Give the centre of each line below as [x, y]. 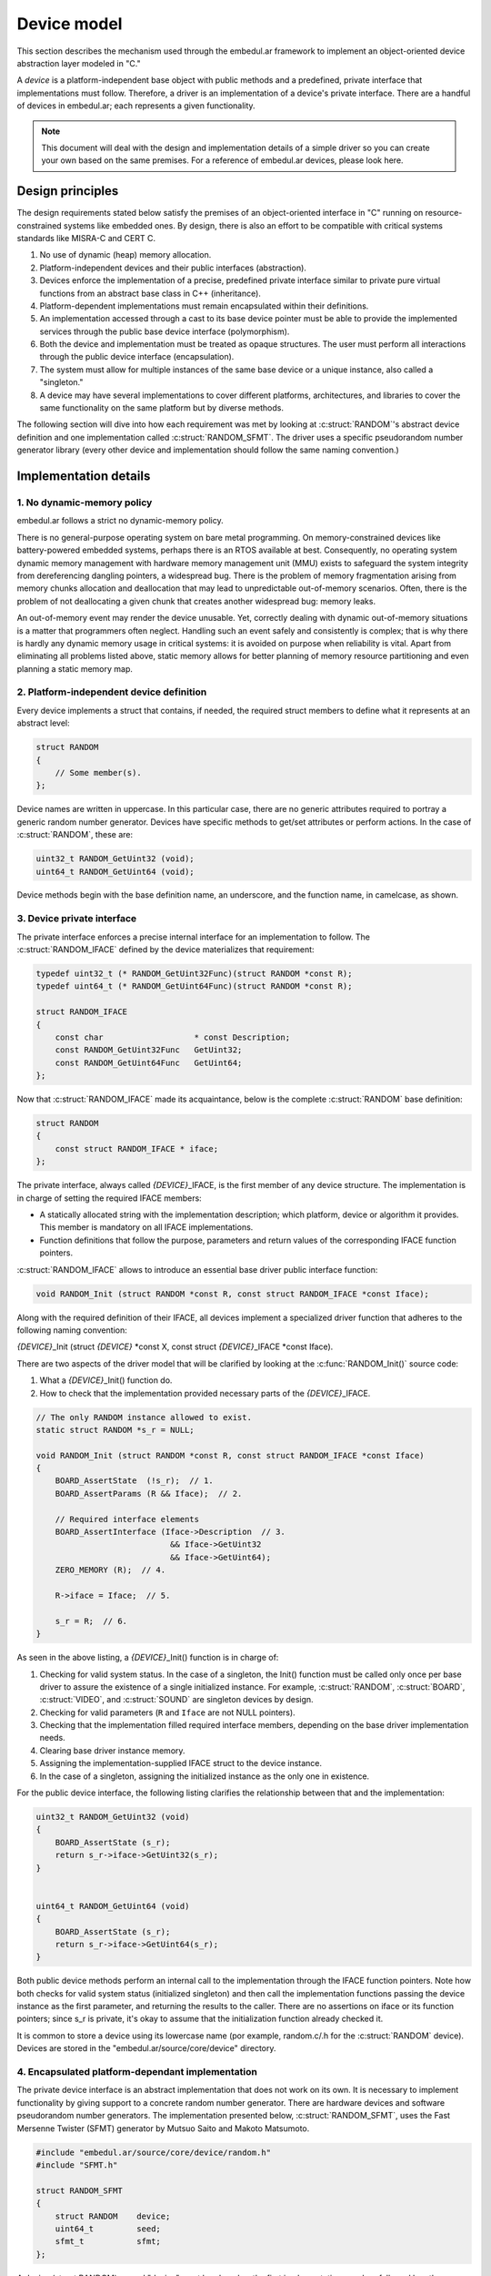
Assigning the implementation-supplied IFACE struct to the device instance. [181, 1763]
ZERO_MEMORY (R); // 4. [110, 1570]
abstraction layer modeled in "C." [79, 63]
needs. [52, 1738]
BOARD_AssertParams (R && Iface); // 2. [149, 1494]
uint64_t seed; [108, 2229]
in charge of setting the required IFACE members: [109, 1198]
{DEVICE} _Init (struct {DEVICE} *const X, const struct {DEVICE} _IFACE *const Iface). [175, 1346]
